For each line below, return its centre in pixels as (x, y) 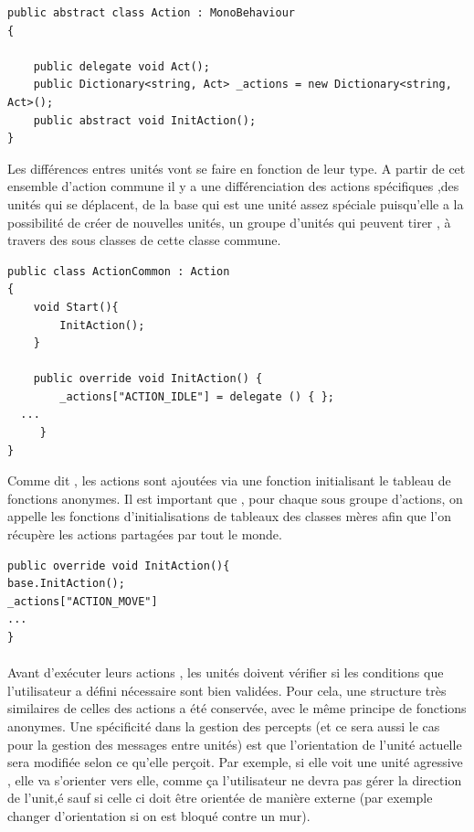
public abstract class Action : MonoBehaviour (151, 13)
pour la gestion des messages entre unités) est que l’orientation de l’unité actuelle (235, 744)
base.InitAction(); (66, 584)
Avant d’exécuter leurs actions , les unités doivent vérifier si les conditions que (226, 672)
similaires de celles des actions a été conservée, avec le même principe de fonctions (237, 708)
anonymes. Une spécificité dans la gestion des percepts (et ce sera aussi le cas (224, 725)
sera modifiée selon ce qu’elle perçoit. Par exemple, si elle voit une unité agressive (235, 762)
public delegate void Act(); (121, 66)
